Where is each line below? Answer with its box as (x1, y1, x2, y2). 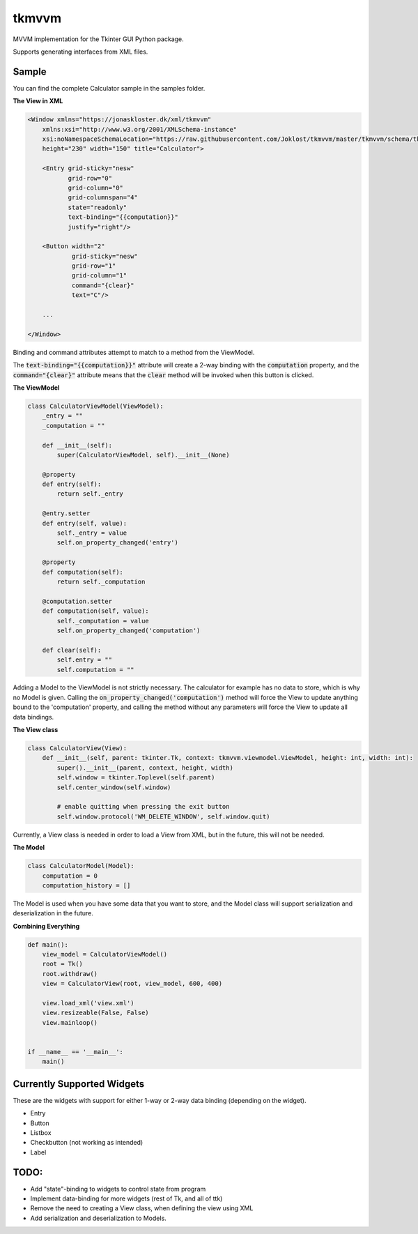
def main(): (27, 940, 69, 948)
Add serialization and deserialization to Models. (30, 1214, 167, 1222)
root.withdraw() (42, 970, 98, 977)
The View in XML (13, 97, 63, 105)
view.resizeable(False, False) (42, 1009, 149, 1017)
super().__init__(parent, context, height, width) (56, 763, 233, 772)
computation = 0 (42, 871, 98, 880)
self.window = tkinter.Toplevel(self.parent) (56, 774, 215, 782)
